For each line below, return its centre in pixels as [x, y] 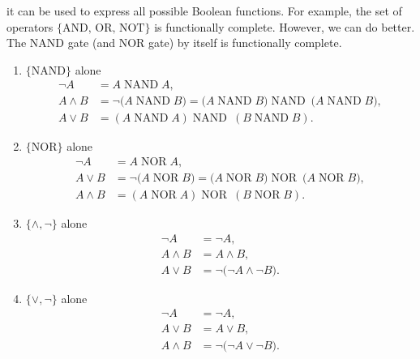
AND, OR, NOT [104, 28]
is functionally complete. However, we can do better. [285, 26]
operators [30, 26]
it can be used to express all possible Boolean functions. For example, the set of [204, 11]
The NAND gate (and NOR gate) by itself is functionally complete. [174, 43]
